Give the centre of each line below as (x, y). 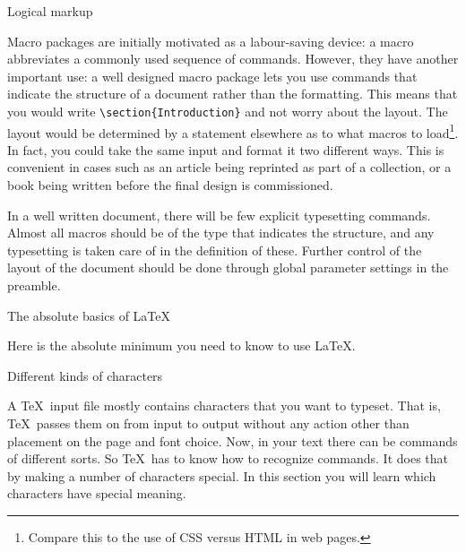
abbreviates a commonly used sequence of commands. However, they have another (233, 59)
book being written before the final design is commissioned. (170, 185)
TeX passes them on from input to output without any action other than (208, 423)
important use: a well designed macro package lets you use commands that (212, 76)
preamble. (34, 285)
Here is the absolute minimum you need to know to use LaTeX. (181, 345)
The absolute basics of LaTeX (89, 315)
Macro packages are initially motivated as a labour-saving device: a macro (211, 41)
